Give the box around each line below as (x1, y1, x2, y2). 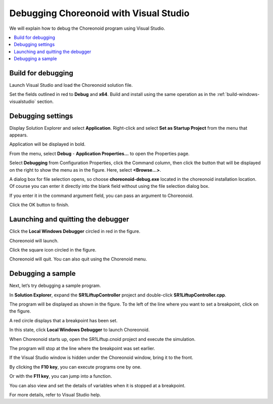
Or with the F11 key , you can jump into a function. (9, 373, 112, 379)
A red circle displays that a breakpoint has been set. (9, 317, 118, 323)
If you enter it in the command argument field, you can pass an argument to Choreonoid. (9, 192, 194, 198)
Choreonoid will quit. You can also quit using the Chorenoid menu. (9, 256, 147, 262)
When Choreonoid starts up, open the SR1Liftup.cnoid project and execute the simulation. (9, 336, 196, 342)
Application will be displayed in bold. (9, 141, 86, 147)
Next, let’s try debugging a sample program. (9, 283, 101, 289)
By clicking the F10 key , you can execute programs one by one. (9, 364, 142, 370)
